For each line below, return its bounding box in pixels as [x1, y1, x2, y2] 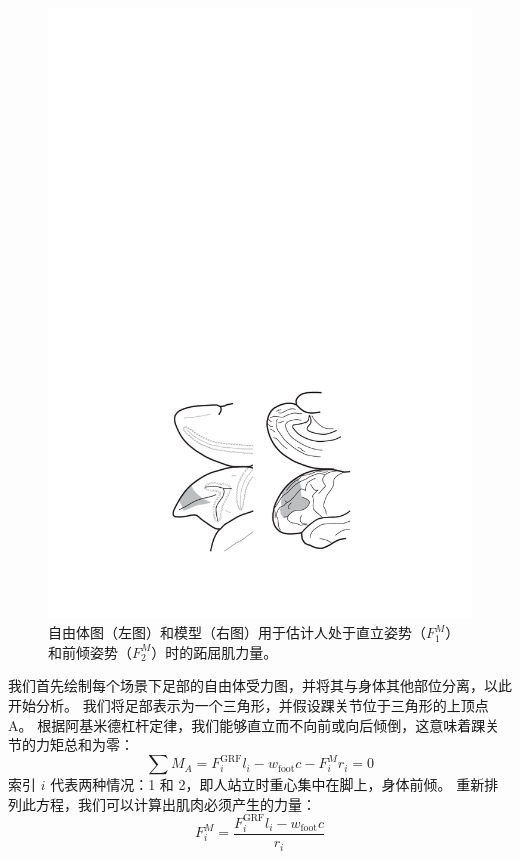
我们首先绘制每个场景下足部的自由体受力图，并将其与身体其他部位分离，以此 [8, 675, 512, 696]
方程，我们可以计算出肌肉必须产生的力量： [35, 793, 316, 814]
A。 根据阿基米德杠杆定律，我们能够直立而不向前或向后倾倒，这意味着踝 [8, 714, 486, 735]
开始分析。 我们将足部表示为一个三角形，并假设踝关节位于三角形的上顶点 [8, 695, 489, 716]
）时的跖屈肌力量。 [151, 641, 278, 662]
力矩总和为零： [35, 734, 134, 755]
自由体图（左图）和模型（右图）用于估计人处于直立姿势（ [48, 622, 426, 643]
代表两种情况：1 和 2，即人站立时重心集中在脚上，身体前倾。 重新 [50, 774, 485, 795]
